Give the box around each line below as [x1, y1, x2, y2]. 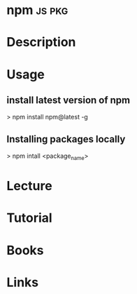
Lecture [6, 178, 53, 194]
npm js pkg [6, 2, 68, 18]
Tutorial [6, 210, 53, 226]
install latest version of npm [6, 94, 131, 106]
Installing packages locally [6, 133, 126, 145]
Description [6, 34, 76, 51]
